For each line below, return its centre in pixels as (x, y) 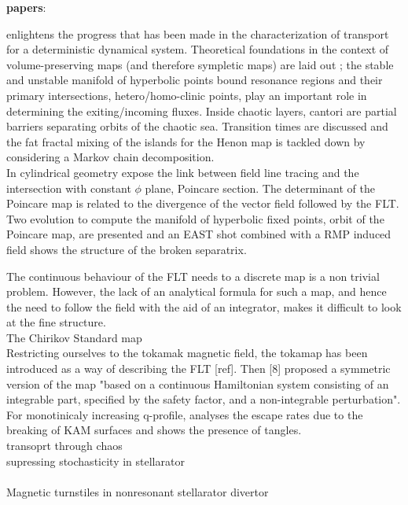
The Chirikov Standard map (74, 337)
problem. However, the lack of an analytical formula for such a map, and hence (197, 291)
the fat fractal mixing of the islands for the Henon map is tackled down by (186, 141)
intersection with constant (69, 188)
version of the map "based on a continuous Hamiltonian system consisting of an (198, 383)
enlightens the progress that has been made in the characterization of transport (198, 33)
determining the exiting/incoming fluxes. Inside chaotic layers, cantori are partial (202, 111)
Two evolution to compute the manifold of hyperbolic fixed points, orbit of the (195, 218)
